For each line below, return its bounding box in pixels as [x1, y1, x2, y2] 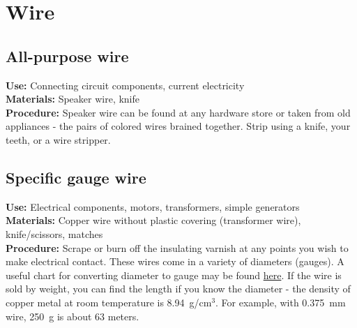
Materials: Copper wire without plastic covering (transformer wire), [6, 213, 301, 228]
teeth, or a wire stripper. [6, 132, 111, 147]
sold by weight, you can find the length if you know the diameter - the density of [6, 281, 351, 296]
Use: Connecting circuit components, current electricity [6, 77, 245, 92]
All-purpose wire [6, 45, 129, 66]
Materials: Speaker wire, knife [6, 91, 139, 106]
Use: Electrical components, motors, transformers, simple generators [6, 199, 300, 214]
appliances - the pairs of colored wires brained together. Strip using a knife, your [6, 119, 351, 133]
